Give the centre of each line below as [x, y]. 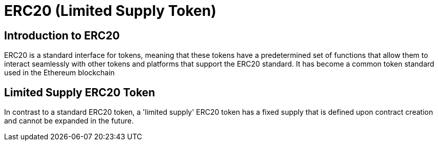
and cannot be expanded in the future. [69, 121]
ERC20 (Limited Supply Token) [110, 11]
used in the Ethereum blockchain [59, 73]
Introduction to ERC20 [62, 35]
